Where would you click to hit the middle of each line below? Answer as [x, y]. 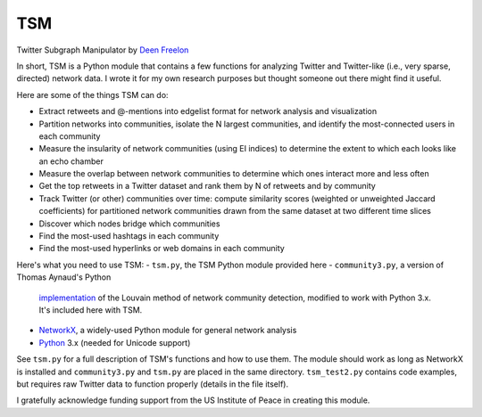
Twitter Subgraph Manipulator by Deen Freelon [103, 50]
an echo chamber [71, 161]
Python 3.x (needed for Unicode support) [115, 342]
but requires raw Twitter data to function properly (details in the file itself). [153, 384]
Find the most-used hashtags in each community [129, 236]
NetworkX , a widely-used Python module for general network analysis [168, 331]
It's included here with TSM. [91, 310]
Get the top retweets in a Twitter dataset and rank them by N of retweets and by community [208, 186]
